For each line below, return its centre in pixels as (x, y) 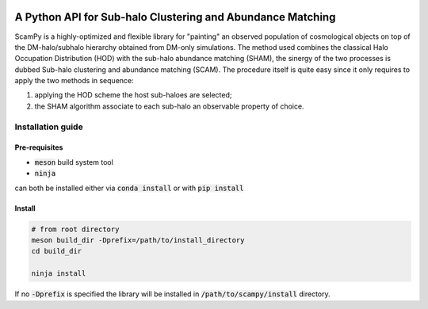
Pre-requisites (39, 147)
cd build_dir (57, 251)
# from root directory (75, 229)
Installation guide (49, 127)
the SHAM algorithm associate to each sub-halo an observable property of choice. (169, 106)
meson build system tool (74, 162)
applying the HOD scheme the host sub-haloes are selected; (133, 95)
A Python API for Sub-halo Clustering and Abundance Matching (175, 17)
